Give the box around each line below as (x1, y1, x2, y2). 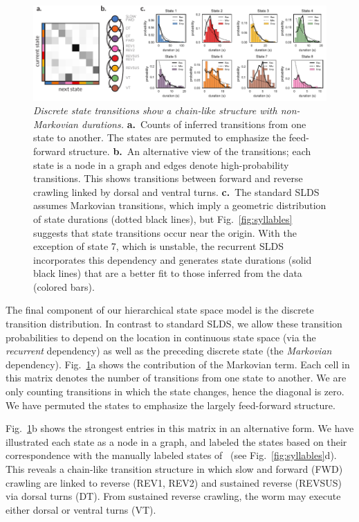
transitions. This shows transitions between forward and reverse (33, 171, 303, 186)
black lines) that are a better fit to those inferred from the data (33, 266, 302, 280)
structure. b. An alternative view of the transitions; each (68, 143, 311, 158)
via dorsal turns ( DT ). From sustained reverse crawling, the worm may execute (6, 489, 341, 503)
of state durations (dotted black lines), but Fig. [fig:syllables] (33, 211, 293, 226)
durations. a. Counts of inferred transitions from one (81, 116, 306, 131)
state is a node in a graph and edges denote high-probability (33, 157, 289, 172)
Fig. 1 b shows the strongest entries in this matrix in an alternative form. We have (6, 421, 354, 435)
